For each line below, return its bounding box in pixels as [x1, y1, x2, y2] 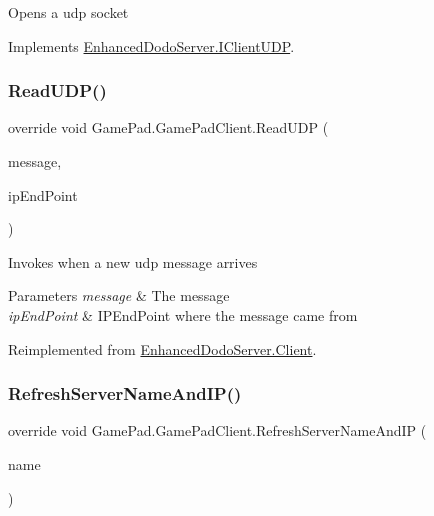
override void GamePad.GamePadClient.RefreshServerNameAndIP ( [8, 420, 427, 441]
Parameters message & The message [8, 285, 230, 306]
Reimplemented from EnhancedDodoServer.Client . [8, 338, 317, 359]
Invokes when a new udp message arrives [8, 251, 258, 272]
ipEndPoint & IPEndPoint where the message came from [8, 304, 358, 325]
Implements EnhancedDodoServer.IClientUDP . [8, 35, 295, 56]
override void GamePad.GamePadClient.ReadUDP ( [8, 117, 329, 138]
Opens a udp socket [8, 2, 129, 22]
